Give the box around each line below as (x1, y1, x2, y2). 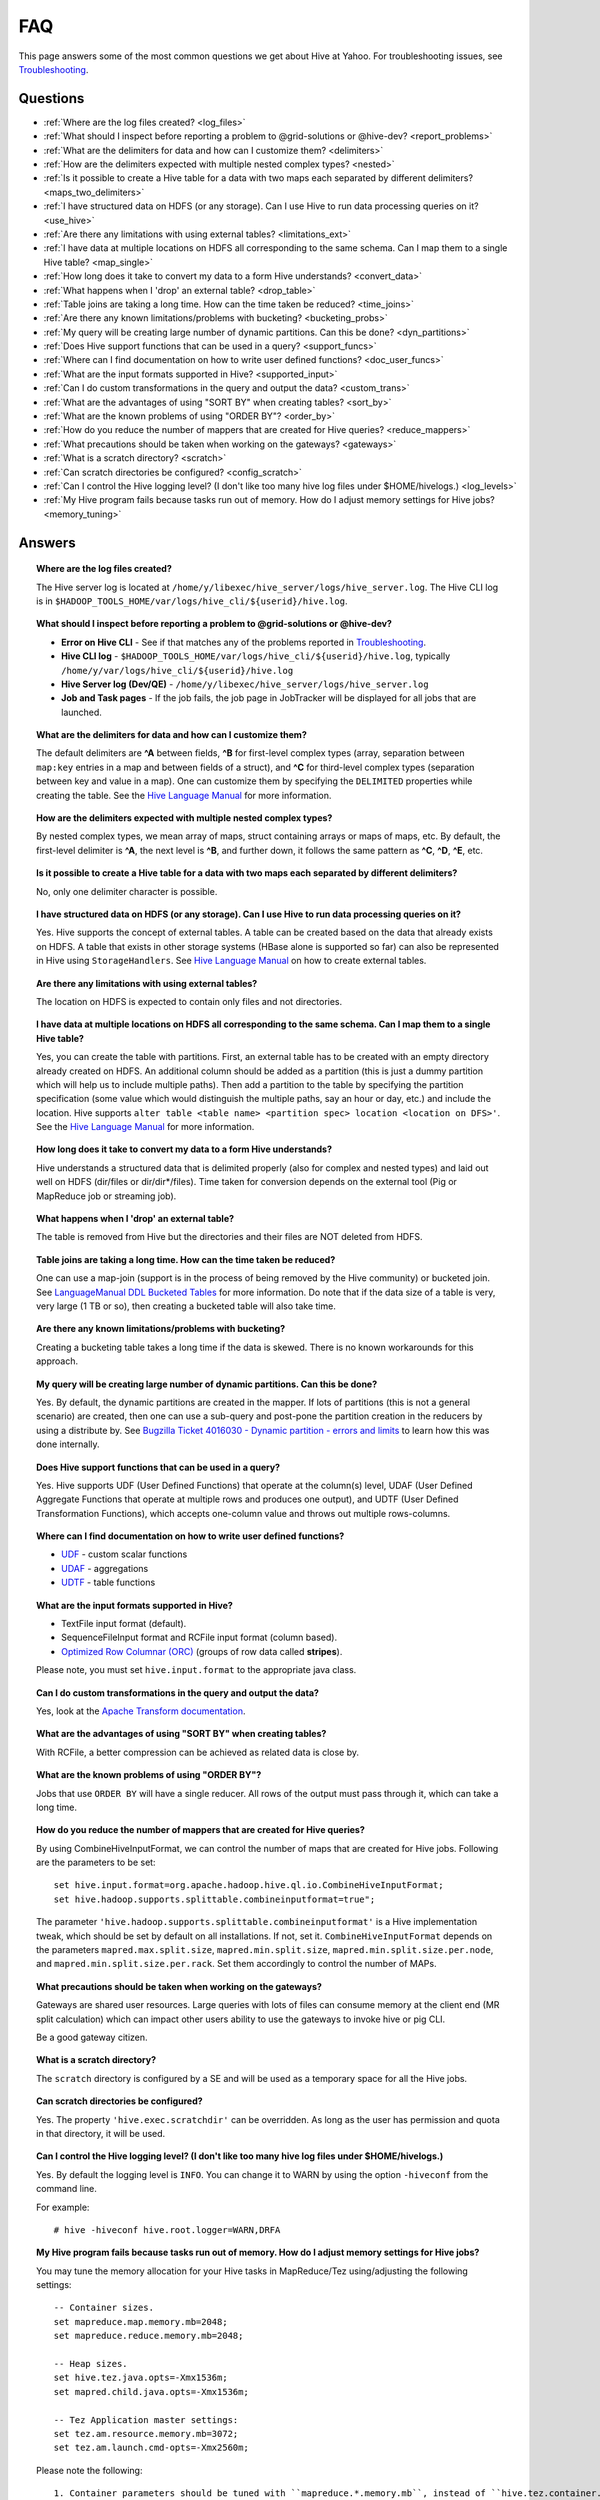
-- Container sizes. (53, 2302, 155, 2314)
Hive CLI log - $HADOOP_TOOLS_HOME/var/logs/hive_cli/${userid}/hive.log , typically (61, 650, 451, 662)
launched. (61, 706, 102, 718)
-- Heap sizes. (53, 2358, 129, 2370)
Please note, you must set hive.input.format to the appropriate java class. (36, 1664, 357, 1676)
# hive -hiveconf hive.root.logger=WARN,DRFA (53, 2224, 281, 2235)
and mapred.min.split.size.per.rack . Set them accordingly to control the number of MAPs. (36, 1958, 437, 1970)
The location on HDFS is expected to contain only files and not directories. (36, 995, 343, 1007)
